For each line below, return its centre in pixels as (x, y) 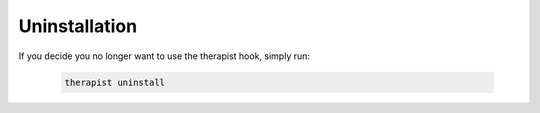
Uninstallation (78, 26)
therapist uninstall (114, 82)
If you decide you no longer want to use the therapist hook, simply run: (164, 56)
